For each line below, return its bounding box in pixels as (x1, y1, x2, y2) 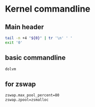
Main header (5, 23, 44, 31)
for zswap (5, 80, 36, 88)
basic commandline (5, 53, 66, 62)
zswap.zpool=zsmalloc (5, 97, 49, 103)
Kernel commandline (5, 3, 91, 15)
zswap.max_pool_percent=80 (5, 93, 60, 98)
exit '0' (5, 40, 23, 45)
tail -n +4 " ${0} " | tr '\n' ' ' (5, 36, 73, 40)
